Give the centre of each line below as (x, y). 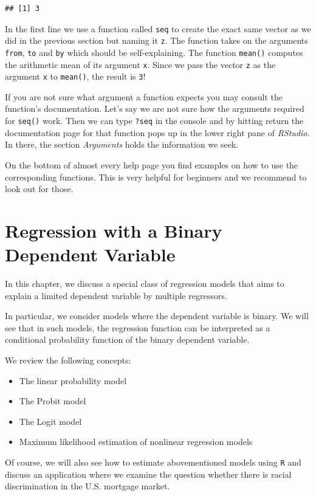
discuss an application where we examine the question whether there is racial (148, 474)
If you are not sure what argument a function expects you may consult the (144, 96)
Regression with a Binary (114, 230)
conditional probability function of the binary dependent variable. (127, 339)
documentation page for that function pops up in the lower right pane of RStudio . (157, 132)
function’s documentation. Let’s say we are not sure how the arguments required (155, 108)
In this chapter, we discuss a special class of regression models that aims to (145, 283)
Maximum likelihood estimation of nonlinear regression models (136, 442)
